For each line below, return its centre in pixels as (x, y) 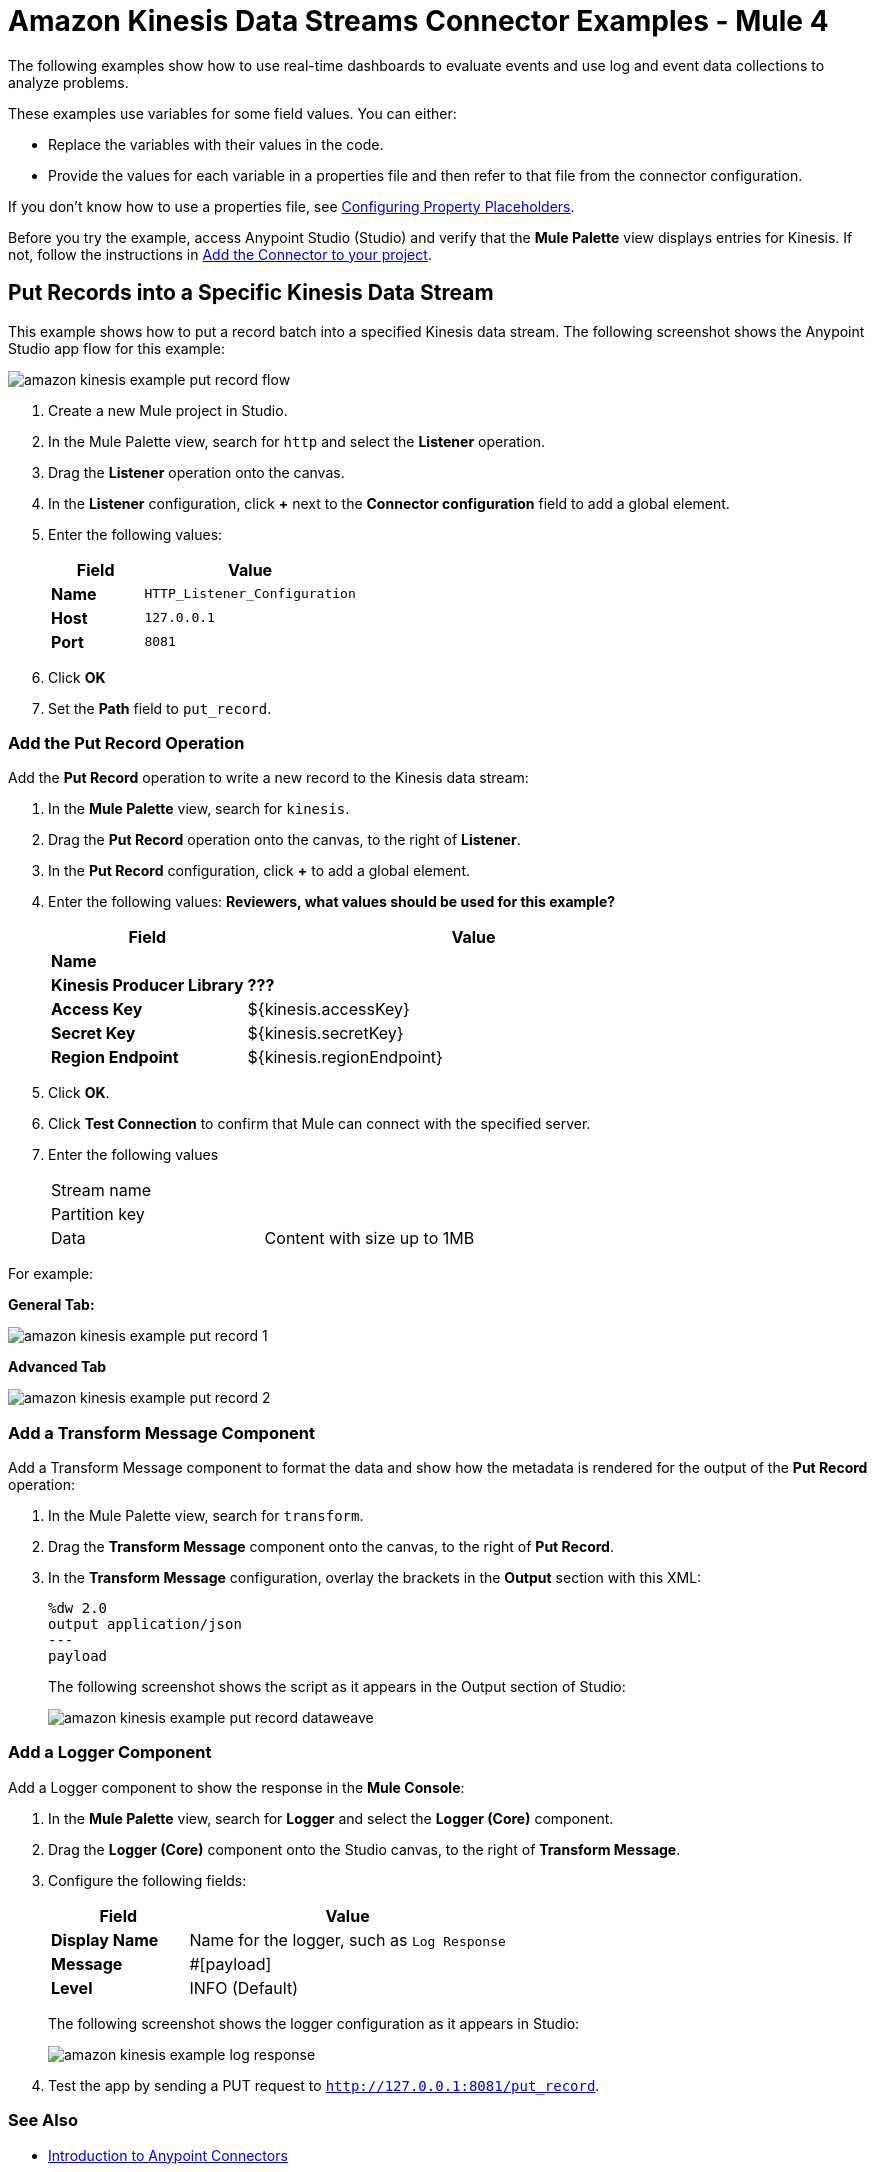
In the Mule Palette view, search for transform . (206, 1516)
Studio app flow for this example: (116, 348)
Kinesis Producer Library (147, 985)
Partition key (98, 1214)
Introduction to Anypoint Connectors (168, 2155)
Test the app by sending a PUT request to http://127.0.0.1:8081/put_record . (324, 2085)
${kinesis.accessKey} (328, 1009)
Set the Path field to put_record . (160, 708)
